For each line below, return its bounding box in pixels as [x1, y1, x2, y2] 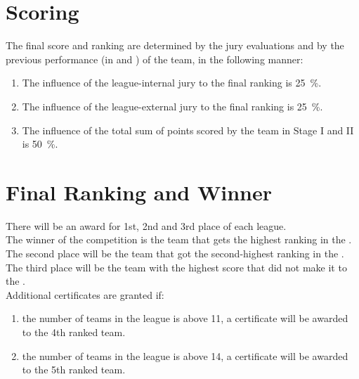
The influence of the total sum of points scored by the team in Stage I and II [22, 122, 354, 137]
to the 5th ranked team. [22, 362, 126, 377]
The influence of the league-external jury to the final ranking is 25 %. [22, 98, 323, 113]
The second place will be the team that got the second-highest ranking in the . [6, 246, 344, 260]
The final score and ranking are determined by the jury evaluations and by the [6, 38, 344, 53]
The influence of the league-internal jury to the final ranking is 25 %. [22, 75, 322, 90]
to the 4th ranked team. [22, 324, 126, 339]
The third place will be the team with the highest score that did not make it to [6, 259, 347, 274]
